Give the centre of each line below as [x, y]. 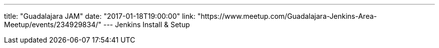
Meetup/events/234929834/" [53, 24]
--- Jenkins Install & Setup [147, 24]
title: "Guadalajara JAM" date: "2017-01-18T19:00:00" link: [100, 16]
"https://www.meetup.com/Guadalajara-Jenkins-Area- [287, 16]
